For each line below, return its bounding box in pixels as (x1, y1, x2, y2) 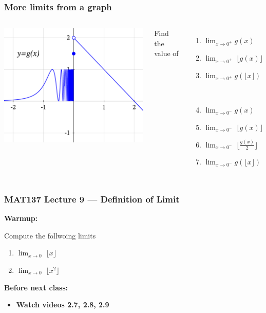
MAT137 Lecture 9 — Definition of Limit (4, 192, 180, 205)
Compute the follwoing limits (4, 230, 96, 241)
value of (154, 48, 179, 59)
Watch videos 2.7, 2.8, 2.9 (16, 299, 109, 310)
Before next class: (4, 282, 68, 292)
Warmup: (4, 213, 38, 224)
